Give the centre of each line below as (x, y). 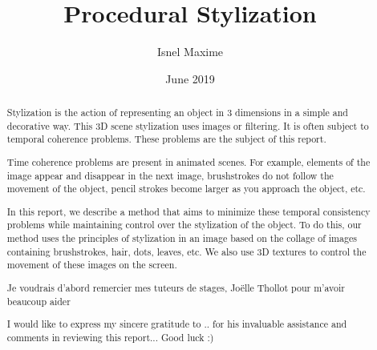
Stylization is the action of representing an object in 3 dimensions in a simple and (177, 113)
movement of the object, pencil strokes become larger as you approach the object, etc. (186, 189)
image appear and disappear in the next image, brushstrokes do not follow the (170, 175)
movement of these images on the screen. (92, 265)
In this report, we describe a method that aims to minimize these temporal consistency (188, 211)
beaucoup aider (39, 301)
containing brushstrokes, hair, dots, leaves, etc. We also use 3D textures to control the (186, 251)
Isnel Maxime (190, 52)
